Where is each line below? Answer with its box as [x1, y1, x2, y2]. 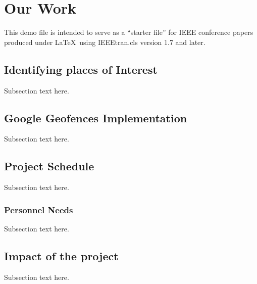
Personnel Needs [4, 203, 73, 216]
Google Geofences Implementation [4, 110, 187, 125]
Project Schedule [4, 158, 94, 174]
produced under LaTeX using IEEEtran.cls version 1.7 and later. [4, 36, 205, 47]
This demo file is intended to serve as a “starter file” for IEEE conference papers [4, 27, 253, 37]
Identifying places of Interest [4, 61, 158, 77]
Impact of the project [4, 248, 119, 263]
